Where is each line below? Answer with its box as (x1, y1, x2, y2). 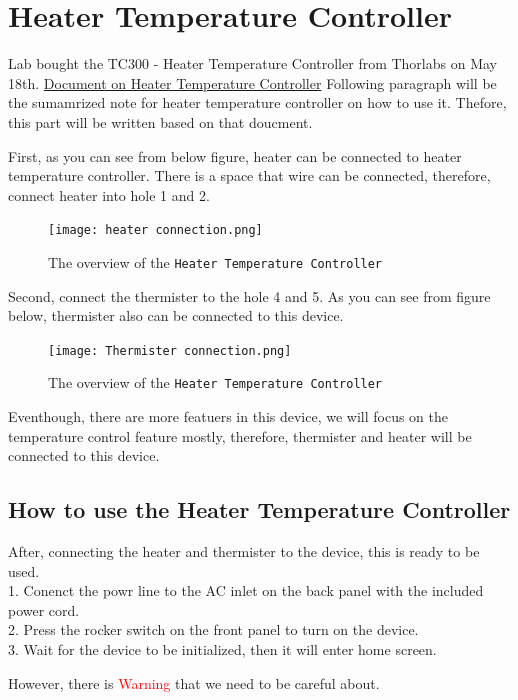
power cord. (8, 599, 80, 620)
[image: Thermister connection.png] (48, 343, 292, 358)
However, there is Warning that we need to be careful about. (8, 672, 380, 693)
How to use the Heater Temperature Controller (8, 494, 511, 525)
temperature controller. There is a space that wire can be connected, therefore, (8, 165, 491, 186)
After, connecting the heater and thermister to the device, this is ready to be (8, 541, 480, 562)
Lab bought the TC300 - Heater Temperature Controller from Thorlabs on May (8, 53, 497, 74)
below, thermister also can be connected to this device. (8, 305, 344, 326)
